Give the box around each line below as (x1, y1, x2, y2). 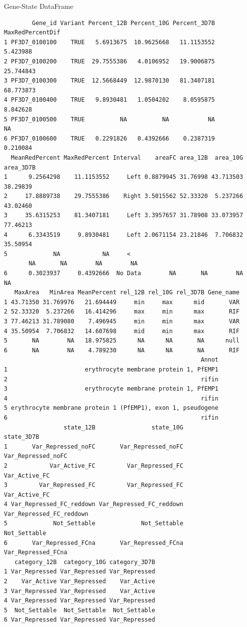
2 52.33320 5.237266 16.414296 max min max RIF (4, 308, 240, 315)
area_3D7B (4, 164, 36, 171)
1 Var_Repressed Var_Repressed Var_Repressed (4, 568, 155, 575)
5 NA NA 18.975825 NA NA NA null (4, 337, 240, 344)
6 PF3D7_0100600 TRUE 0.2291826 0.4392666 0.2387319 (4, 135, 215, 142)
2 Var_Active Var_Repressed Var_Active (4, 578, 155, 585)
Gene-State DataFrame (4, 1, 73, 11)
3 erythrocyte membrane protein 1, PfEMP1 (4, 385, 219, 393)
